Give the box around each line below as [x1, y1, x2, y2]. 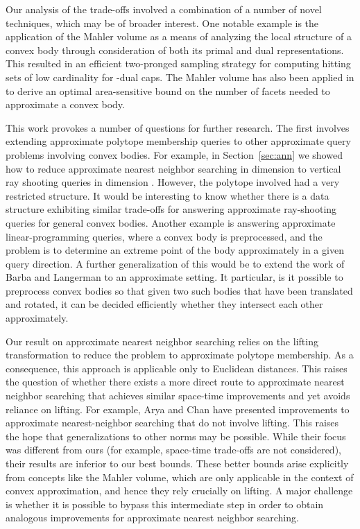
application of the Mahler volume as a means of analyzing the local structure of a [6, 29, 352, 44]
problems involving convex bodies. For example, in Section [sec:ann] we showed [6, 147, 343, 162]
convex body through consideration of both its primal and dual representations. [6, 42, 344, 57]
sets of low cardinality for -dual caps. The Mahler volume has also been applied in [6, 69, 354, 84]
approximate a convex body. [6, 97, 125, 112]
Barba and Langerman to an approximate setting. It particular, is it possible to [6, 270, 343, 284]
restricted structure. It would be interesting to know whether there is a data [6, 188, 329, 202]
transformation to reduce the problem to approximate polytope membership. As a [6, 347, 354, 362]
